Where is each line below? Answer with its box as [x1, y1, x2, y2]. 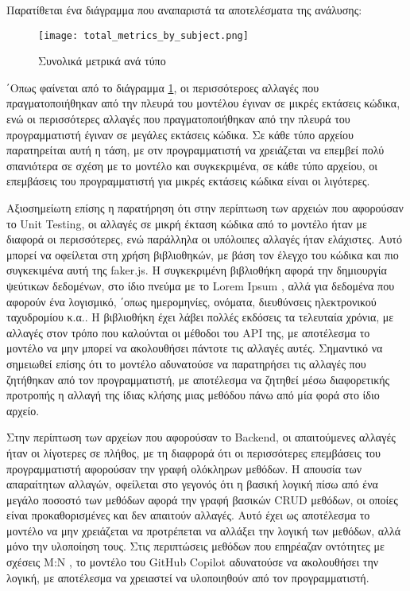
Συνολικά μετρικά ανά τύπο [38, 52, 166, 69]
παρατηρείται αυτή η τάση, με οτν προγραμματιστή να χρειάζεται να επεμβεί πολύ [6, 142, 385, 158]
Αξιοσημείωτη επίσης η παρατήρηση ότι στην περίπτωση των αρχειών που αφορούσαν [6, 200, 404, 216]
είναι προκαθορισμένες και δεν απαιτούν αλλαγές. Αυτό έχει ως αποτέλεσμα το [6, 507, 370, 523]
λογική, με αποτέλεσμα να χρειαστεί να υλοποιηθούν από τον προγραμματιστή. [6, 569, 369, 585]
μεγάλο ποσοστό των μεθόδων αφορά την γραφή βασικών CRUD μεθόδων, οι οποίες [6, 491, 398, 507]
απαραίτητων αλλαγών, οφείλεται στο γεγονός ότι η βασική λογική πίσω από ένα [6, 476, 378, 492]
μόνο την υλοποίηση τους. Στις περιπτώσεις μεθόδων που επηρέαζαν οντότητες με [6, 538, 385, 554]
